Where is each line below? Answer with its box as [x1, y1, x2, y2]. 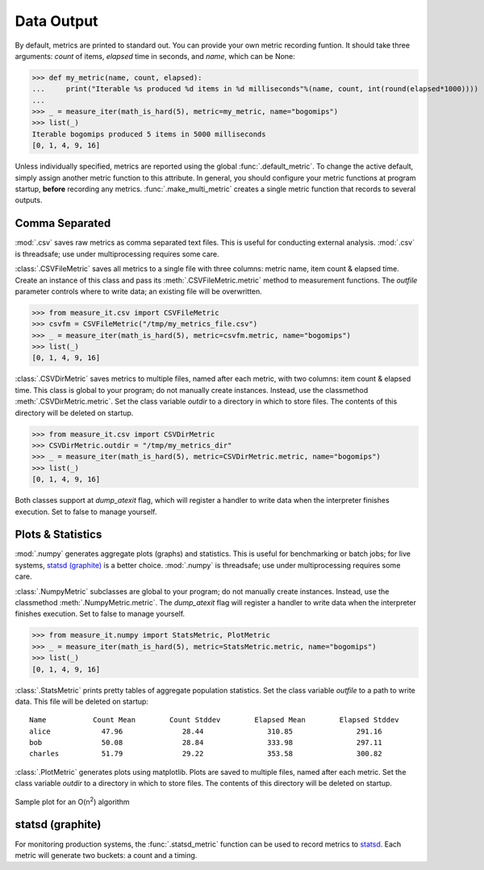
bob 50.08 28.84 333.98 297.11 [29, 738, 382, 747]
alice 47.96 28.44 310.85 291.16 [29, 726, 382, 736]
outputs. [15, 195, 43, 205]
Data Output [15, 12, 98, 30]
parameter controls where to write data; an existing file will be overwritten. [15, 287, 262, 296]
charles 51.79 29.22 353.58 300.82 [29, 749, 382, 759]
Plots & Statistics [15, 528, 102, 542]
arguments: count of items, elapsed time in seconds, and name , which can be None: [15, 51, 296, 61]
